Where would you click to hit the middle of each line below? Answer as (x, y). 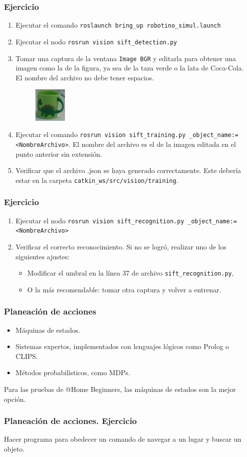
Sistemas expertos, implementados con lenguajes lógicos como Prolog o (122, 346)
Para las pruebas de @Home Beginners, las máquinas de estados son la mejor (120, 389)
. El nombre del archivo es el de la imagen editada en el (152, 144)
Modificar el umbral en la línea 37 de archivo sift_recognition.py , (130, 273)
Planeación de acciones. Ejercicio (71, 421)
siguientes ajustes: (43, 256)
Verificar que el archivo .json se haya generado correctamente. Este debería (128, 170)
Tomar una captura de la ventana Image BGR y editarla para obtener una (126, 58)
